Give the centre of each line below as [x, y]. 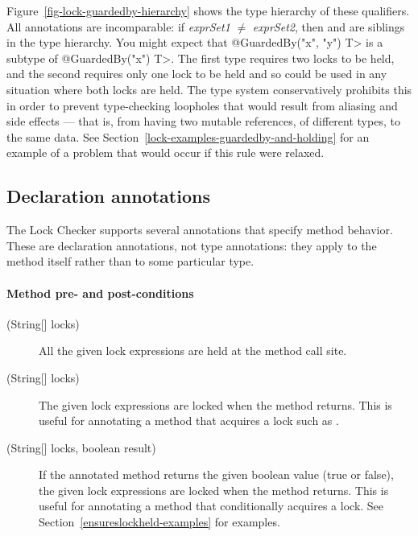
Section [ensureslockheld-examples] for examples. [159, 522]
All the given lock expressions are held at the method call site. [193, 350]
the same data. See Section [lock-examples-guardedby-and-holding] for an [188, 136]
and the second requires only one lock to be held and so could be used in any [197, 74]
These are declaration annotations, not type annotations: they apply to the [192, 245]
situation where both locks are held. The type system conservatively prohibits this [209, 89]
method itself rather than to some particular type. [130, 261]
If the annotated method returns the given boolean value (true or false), [216, 474]
